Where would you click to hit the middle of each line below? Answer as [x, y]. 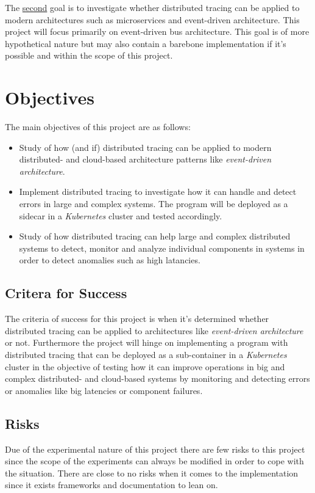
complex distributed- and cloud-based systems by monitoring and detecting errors [157, 378]
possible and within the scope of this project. [89, 55]
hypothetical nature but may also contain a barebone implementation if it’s [146, 43]
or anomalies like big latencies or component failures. [104, 390]
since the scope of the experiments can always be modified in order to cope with [154, 461]
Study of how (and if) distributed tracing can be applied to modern [145, 147]
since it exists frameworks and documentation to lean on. [111, 485]
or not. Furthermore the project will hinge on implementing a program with [147, 342]
